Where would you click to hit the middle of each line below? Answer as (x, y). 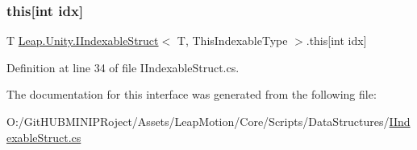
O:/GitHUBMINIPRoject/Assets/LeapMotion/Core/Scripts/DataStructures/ (198, 121)
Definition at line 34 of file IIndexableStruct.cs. (123, 67)
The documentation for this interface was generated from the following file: (192, 94)
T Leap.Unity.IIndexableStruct (83, 41)
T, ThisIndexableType (232, 41)
